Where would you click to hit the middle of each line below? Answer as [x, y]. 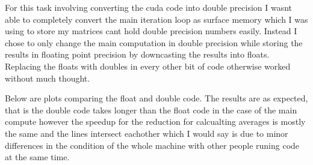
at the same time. [37, 157]
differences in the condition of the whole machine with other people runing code [152, 145]
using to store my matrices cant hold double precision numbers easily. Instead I [151, 31]
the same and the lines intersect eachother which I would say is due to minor [147, 133]
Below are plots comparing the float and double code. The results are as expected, [156, 98]
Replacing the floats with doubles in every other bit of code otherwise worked [148, 66]
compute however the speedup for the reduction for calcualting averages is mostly [155, 121]
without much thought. [48, 78]
